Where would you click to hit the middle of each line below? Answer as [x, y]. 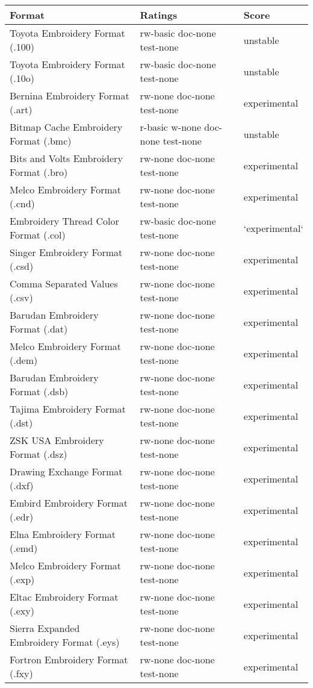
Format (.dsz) [39, 454]
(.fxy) [21, 673]
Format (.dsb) [39, 391]
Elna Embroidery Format [63, 534]
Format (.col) [38, 235]
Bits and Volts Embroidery [66, 158]
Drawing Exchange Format [66, 471]
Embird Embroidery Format [69, 503]
